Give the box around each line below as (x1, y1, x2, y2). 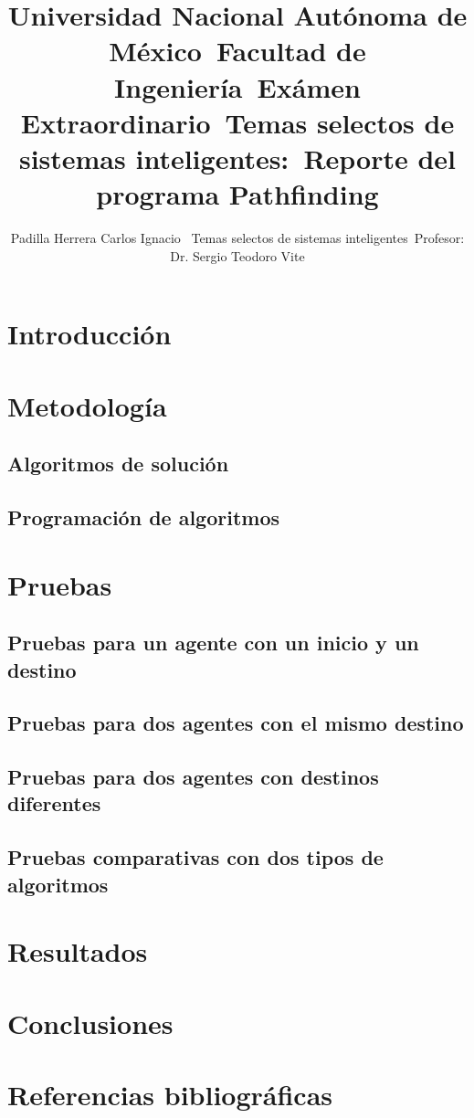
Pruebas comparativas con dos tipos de (7, 843, 384, 871)
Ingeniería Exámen (114, 68, 361, 105)
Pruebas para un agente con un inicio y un (7, 628, 419, 657)
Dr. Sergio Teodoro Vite (170, 246, 305, 265)
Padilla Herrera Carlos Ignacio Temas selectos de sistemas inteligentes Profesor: (10, 228, 465, 248)
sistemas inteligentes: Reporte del (18, 139, 457, 176)
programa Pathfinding (96, 175, 379, 213)
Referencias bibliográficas (7, 1075, 333, 1113)
